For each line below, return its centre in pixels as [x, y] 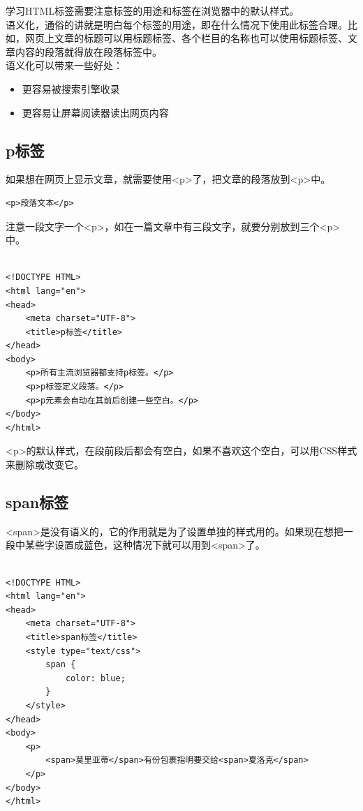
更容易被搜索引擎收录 [71, 88]
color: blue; [95, 678]
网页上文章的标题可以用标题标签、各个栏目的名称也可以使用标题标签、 [186, 38]
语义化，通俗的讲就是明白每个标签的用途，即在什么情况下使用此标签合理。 [177, 24]
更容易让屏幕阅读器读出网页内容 [95, 112]
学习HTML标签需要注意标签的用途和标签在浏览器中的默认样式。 [153, 10]
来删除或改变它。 [45, 464]
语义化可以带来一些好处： [64, 65]
